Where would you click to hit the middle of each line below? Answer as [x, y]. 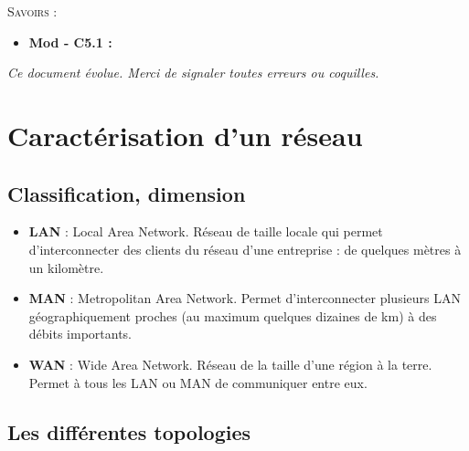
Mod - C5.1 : [70, 42]
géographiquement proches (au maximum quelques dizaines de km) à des [233, 315]
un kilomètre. [66, 267]
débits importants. [80, 334]
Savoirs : [32, 11]
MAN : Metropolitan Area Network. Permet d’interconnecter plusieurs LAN [245, 298]
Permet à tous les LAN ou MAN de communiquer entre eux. [198, 382]
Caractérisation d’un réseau [185, 135]
